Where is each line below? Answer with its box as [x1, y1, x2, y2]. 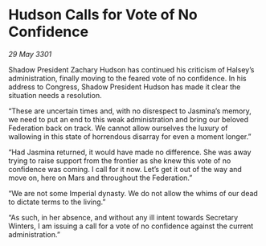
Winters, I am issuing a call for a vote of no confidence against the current [8, 221, 254, 231]
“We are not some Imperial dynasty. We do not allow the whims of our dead [8, 188, 259, 198]
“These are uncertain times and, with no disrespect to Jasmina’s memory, [8, 106, 252, 116]
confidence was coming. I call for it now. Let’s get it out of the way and [8, 164, 243, 174]
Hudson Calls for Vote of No [8, 6, 198, 24]
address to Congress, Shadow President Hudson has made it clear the [8, 82, 241, 92]
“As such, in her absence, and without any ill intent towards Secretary [8, 212, 239, 222]
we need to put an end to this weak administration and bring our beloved [8, 114, 249, 124]
